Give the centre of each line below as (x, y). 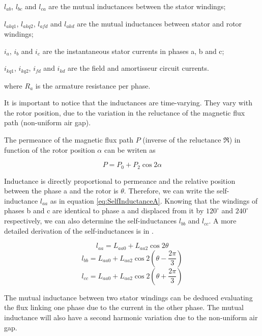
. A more (223, 221)
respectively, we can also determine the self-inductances (91, 221)
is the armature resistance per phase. (93, 85)
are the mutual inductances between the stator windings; (137, 6)
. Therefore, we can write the (169, 191)
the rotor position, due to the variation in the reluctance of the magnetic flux (125, 112)
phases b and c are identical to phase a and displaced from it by (104, 211)
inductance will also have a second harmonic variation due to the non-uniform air (131, 317)
